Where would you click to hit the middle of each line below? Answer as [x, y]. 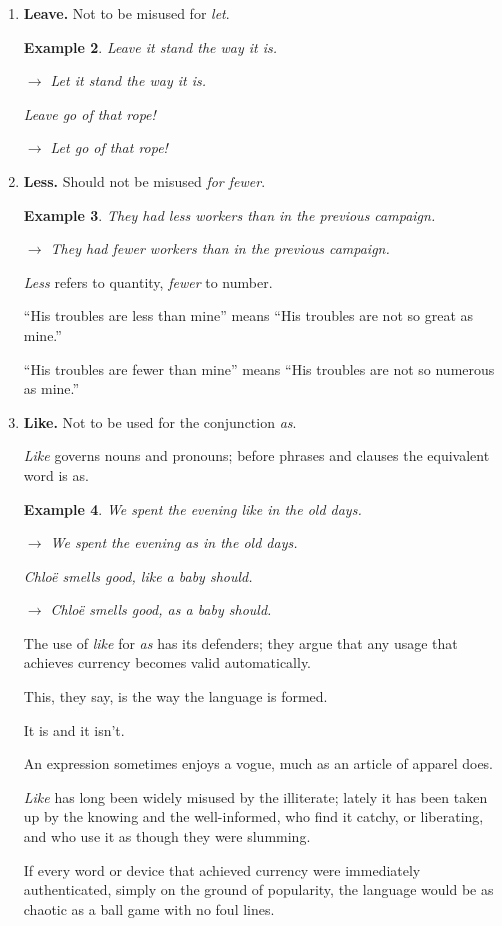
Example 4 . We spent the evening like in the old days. [192, 508]
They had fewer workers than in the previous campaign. [220, 248]
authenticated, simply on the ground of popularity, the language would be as [258, 889]
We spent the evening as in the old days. [174, 542]
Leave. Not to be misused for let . [126, 13]
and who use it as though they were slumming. [167, 836]
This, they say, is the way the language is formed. [175, 696]
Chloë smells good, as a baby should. [161, 609]
